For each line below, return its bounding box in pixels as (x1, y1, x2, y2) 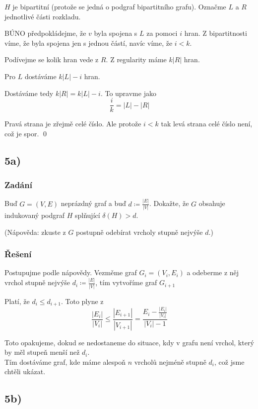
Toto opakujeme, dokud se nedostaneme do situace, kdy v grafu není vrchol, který (4, 337, 254, 347)
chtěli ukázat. (4, 366, 46, 377)
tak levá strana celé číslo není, (161, 118, 253, 129)
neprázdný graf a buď (61, 198, 126, 208)
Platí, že (4, 296, 30, 306)
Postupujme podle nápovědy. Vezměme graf (4, 267, 137, 278)
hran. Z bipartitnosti (184, 28, 247, 38)
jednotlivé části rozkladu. (4, 11, 81, 21)
